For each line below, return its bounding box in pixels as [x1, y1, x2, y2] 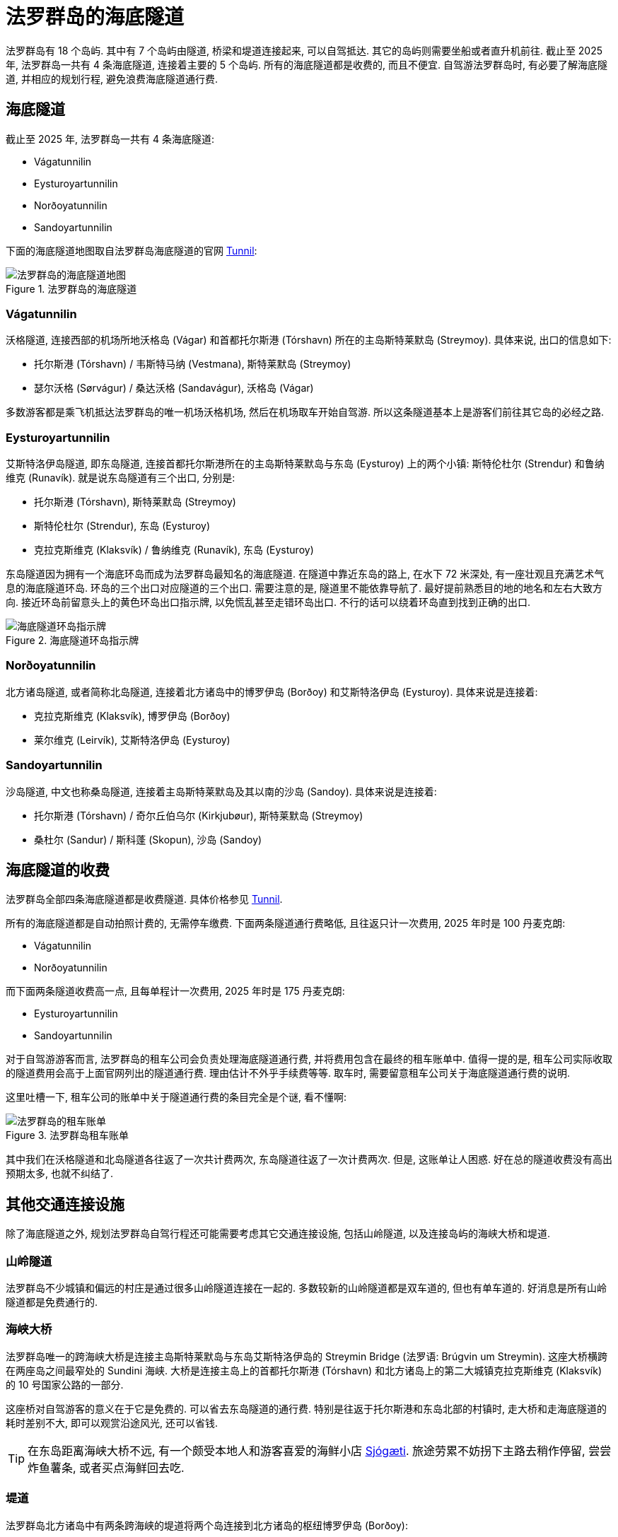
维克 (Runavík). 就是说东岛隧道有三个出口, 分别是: [6, 472, 235, 484]
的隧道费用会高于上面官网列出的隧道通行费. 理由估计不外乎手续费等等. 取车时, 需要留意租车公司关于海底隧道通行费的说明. [6, 1067, 570, 1080]
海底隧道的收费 [6, 861, 110, 879]
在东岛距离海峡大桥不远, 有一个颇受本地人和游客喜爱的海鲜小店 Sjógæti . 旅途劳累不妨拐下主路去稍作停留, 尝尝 [28, 1443, 612, 1458]
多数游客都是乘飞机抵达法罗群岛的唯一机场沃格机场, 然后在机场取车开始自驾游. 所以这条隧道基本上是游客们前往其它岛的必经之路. [6, 406, 604, 419]
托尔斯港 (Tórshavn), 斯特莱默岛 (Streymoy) [34, 496, 236, 508]
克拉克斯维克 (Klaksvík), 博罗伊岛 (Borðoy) [34, 709, 231, 722]
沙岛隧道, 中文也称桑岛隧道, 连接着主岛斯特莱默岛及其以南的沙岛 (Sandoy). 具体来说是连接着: [6, 785, 437, 797]
